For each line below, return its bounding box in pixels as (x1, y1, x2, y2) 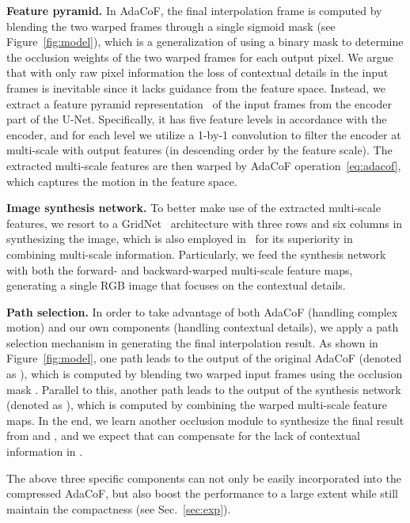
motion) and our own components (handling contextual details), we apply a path (6, 319, 399, 335)
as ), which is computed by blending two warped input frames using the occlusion (6, 366, 403, 382)
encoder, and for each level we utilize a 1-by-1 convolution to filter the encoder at (6, 126, 401, 142)
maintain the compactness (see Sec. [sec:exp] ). (6, 500, 231, 517)
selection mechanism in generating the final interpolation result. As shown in (6, 334, 378, 351)
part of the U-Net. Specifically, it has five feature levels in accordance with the (6, 111, 387, 127)
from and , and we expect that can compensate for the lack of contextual (6, 427, 360, 444)
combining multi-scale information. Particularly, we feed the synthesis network (6, 245, 386, 262)
